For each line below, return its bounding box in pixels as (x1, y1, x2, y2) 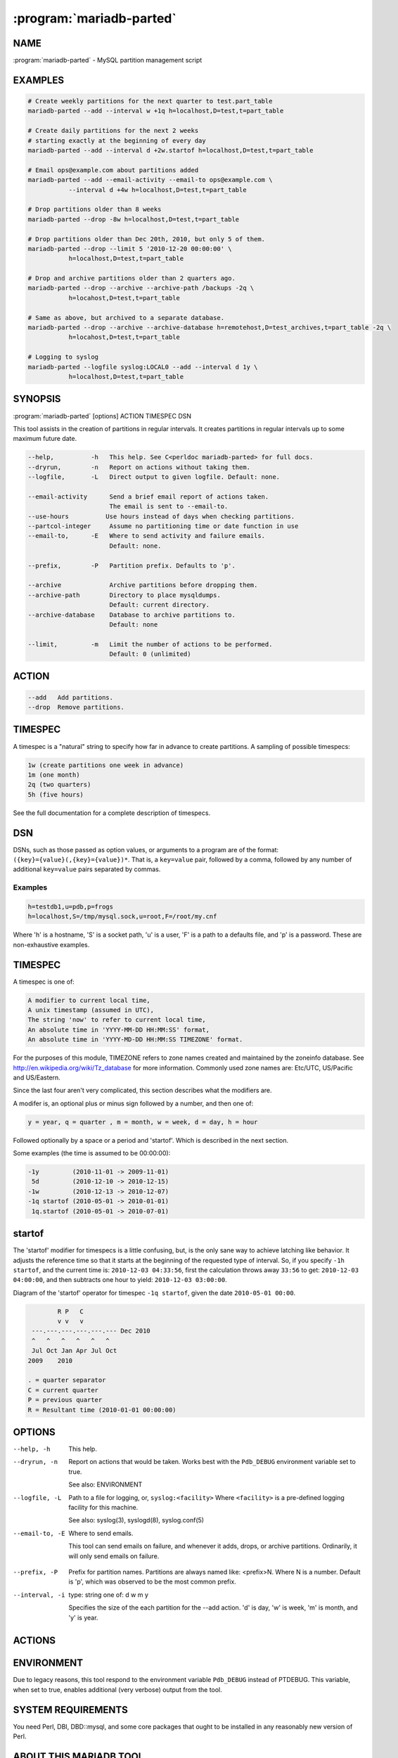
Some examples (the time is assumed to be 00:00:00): (13, 1149, 171, 1157)
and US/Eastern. (13, 1073, 61, 1082)
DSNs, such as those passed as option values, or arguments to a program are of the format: (13, 845, 279, 854)
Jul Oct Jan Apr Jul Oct (32, 1347, 117, 1355)
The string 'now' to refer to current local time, (27, 1016, 207, 1024)
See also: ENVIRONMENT (68, 1480, 143, 1489)
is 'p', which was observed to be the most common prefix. (68, 1577, 237, 1586)
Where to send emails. (68, 1529, 134, 1537)
